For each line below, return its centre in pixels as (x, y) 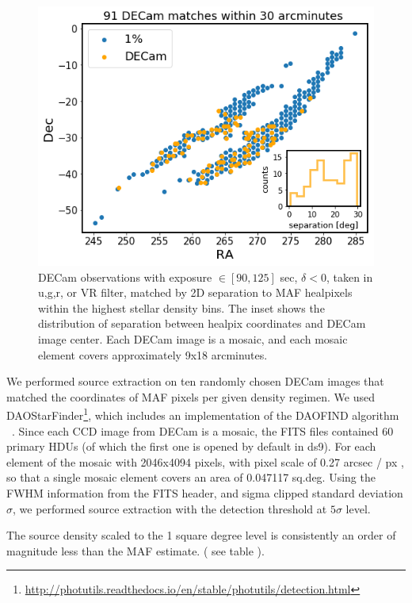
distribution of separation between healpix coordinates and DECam (202, 323)
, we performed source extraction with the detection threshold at (170, 508)
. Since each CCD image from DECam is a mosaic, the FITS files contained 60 (203, 430)
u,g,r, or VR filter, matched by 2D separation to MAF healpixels (195, 292)
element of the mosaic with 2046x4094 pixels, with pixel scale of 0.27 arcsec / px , (205, 461)
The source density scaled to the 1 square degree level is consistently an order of (201, 535)
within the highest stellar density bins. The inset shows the (181, 307)
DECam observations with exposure (125, 277)
